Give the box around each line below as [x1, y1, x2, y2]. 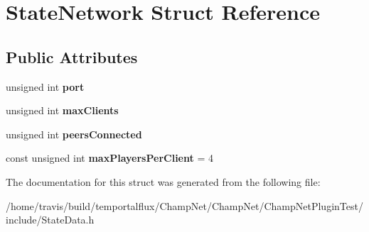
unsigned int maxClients [6, 103, 119, 118]
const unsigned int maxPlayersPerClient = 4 [6, 150, 213, 165]
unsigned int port [6, 79, 85, 94]
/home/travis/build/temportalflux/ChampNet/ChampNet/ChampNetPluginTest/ [6, 198, 363, 213]
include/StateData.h [6, 212, 95, 227]
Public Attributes [6, 45, 138, 67]
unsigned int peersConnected [6, 126, 142, 141]
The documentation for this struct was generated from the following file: [6, 174, 321, 189]
